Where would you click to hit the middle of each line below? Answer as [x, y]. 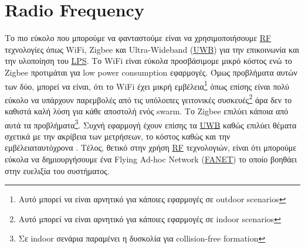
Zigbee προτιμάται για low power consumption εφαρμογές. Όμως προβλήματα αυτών [151, 72]
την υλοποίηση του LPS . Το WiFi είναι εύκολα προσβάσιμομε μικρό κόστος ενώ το [148, 61]
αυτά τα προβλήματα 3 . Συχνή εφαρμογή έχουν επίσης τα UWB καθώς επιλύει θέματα [151, 124]
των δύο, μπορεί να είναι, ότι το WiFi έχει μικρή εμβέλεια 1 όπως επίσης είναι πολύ [147, 85]
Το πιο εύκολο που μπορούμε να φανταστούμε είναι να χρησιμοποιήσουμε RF [138, 38]
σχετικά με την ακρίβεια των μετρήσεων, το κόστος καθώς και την [118, 136]
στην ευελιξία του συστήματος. [57, 170]
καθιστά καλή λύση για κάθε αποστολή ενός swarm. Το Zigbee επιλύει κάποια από [147, 111]
